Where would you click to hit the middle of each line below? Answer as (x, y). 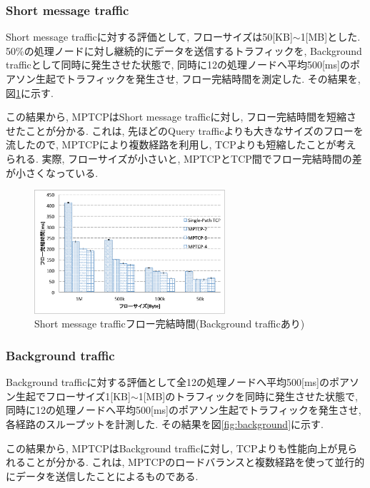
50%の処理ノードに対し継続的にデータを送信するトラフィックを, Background (184, 50)
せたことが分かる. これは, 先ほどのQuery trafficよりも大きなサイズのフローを (185, 130)
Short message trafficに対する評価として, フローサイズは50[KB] (149, 37)
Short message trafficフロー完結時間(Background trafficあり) (170, 324)
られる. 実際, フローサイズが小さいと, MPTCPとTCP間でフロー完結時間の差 (184, 158)
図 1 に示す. (30, 92)
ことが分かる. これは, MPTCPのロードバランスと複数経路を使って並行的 (195, 462)
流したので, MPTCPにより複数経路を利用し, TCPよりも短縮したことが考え (181, 144)
